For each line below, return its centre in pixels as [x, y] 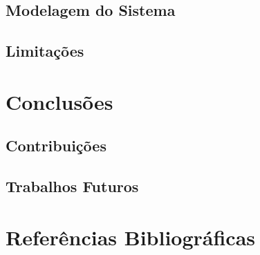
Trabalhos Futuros [72, 186]
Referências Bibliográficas [131, 237]
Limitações [45, 51]
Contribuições [56, 145]
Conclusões [59, 101]
